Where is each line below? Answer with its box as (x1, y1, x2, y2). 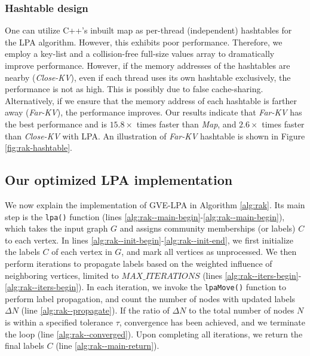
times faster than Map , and (136, 117, 237, 130)
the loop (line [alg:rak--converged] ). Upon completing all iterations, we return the (5, 327, 303, 340)
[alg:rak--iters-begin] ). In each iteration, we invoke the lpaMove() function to (5, 281, 287, 293)
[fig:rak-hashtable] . (5, 141, 72, 154)
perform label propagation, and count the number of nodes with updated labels (5, 292, 296, 305)
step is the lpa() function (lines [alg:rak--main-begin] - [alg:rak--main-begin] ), (5, 210, 285, 223)
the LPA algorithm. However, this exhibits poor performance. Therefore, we (5, 35, 283, 48)
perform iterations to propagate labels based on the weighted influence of (5, 257, 272, 269)
